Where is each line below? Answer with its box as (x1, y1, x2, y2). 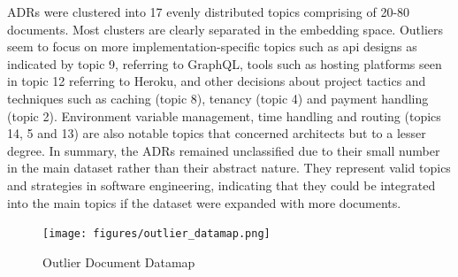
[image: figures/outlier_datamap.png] (42, 227, 271, 241)
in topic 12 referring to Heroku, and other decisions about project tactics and (7, 72, 426, 90)
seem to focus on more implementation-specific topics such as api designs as (7, 37, 417, 56)
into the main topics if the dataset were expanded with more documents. (7, 193, 401, 212)
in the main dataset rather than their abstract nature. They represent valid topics (7, 158, 451, 177)
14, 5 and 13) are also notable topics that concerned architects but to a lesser (7, 124, 426, 142)
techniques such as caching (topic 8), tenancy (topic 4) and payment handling (7, 88, 429, 107)
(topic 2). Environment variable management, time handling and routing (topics (7, 106, 441, 125)
